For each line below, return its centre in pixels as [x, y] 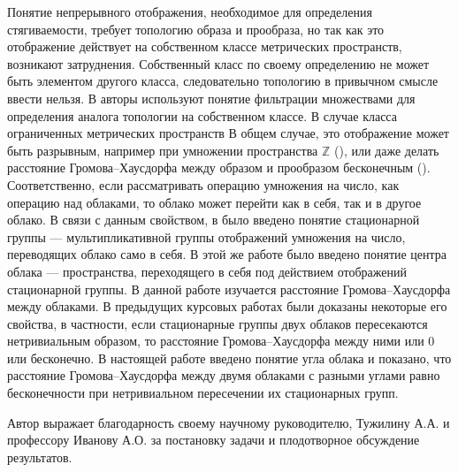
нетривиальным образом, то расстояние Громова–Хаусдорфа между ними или [216, 341]
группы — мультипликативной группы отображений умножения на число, [206, 236]
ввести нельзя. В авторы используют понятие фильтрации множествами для [211, 98]
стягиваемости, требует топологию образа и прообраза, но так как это [196, 29]
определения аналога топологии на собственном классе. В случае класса [202, 115]
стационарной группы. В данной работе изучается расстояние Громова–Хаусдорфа [229, 289]
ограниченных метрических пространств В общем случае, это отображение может [228, 133]
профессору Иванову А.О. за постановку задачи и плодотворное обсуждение [214, 440]
